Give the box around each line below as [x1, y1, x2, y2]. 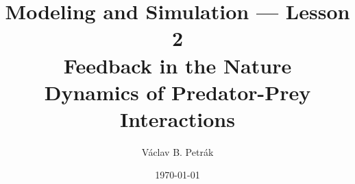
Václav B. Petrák [141, 144, 214, 159]
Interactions [120, 104, 235, 133]
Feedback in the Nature [63, 51, 292, 79]
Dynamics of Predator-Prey [44, 78, 311, 106]
